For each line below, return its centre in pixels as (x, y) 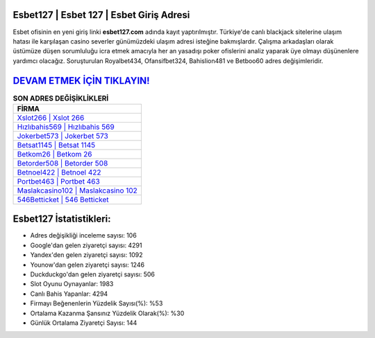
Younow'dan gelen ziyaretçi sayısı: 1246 (87, 265)
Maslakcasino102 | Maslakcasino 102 (77, 190)
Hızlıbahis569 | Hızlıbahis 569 (66, 127)
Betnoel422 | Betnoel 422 (59, 172)
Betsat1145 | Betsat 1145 (56, 145)
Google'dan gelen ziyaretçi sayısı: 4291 (86, 245)
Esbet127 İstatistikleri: (62, 219)
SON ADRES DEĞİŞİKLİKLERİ (61, 98)
